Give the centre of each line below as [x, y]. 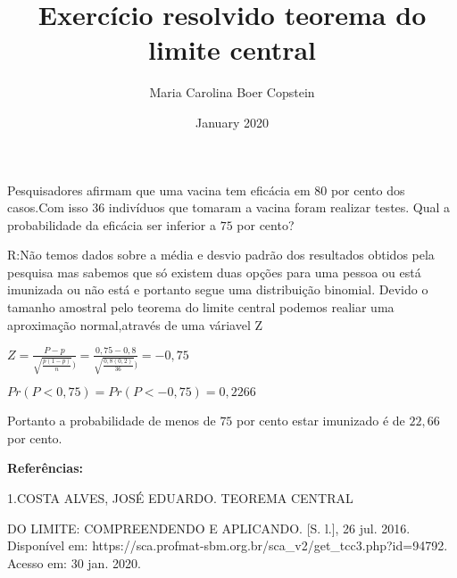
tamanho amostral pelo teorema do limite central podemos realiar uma [201, 307]
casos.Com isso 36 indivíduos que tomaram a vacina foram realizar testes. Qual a [229, 207]
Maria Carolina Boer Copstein [232, 92]
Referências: [45, 468]
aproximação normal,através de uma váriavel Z [135, 324]
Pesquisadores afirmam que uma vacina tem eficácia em [159, 190]
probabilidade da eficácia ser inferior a [112, 224]
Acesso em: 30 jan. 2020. [74, 562]
